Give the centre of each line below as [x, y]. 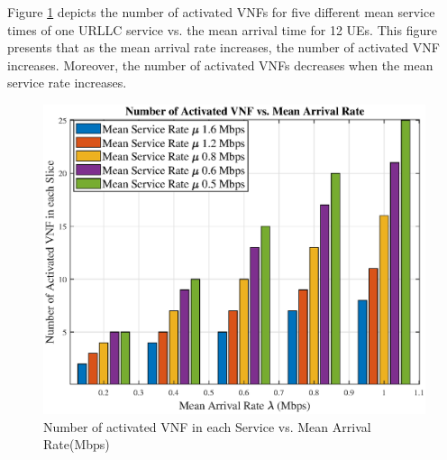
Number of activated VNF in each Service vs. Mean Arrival [207, 426]
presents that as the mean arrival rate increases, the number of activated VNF [223, 47]
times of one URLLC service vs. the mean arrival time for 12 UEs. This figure [222, 29]
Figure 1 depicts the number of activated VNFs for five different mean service [221, 12]
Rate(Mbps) [77, 444]
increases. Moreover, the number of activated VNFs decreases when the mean [220, 64]
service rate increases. [67, 83]
